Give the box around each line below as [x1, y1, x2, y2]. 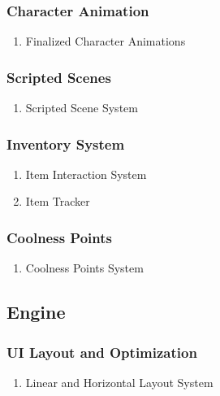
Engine [6, 299, 66, 324]
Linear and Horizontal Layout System [25, 373, 214, 390]
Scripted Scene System [25, 99, 138, 116]
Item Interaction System [25, 165, 147, 182]
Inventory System [6, 133, 125, 154]
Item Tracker [25, 193, 90, 210]
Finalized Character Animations [25, 33, 186, 50]
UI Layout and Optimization [6, 342, 197, 362]
